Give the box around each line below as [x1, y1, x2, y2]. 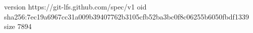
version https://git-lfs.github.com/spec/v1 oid [4, 1, 147, 11]
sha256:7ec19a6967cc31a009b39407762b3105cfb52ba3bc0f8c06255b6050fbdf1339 [4, 11, 249, 21]
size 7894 [4, 21, 32, 31]
